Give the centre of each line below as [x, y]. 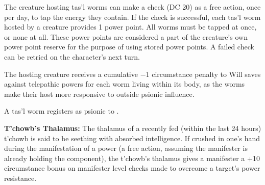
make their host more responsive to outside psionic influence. [99, 94]
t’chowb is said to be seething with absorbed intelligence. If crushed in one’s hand [132, 138]
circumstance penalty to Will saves [206, 74]
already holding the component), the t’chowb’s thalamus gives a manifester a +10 [132, 158]
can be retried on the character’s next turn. [72, 56]
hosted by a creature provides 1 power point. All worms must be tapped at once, [130, 27]
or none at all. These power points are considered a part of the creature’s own [126, 36]
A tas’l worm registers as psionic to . [62, 111]
